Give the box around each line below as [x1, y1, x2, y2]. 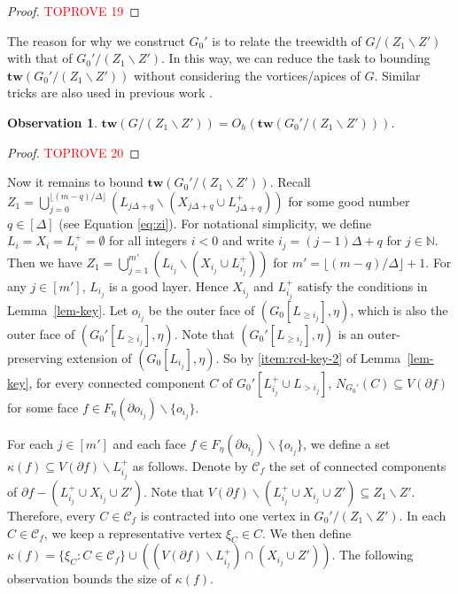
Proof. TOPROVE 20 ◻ [7, 143, 140, 161]
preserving [7, 348, 63, 366]
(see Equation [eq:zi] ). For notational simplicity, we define [58, 213, 372, 232]
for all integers [109, 231, 188, 250]
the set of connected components [268, 456, 446, 474]
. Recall [269, 173, 311, 191]
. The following [331, 545, 414, 564]
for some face [7, 397, 79, 416]
